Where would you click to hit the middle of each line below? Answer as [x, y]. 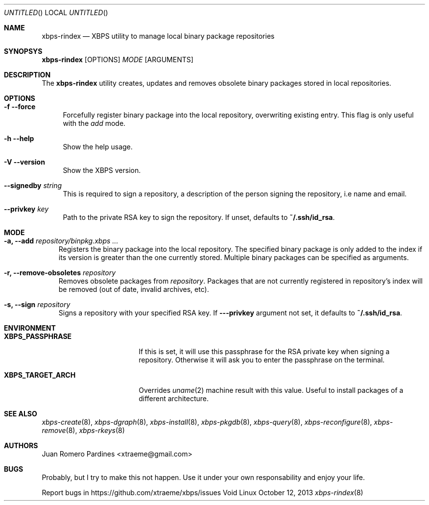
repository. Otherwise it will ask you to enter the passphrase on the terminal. [262, 360]
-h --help [19, 138]
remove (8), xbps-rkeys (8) [83, 430]
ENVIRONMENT [30, 328]
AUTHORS [21, 445]
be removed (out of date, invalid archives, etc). [134, 289]
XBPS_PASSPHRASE [38, 336]
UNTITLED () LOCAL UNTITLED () [56, 12]
